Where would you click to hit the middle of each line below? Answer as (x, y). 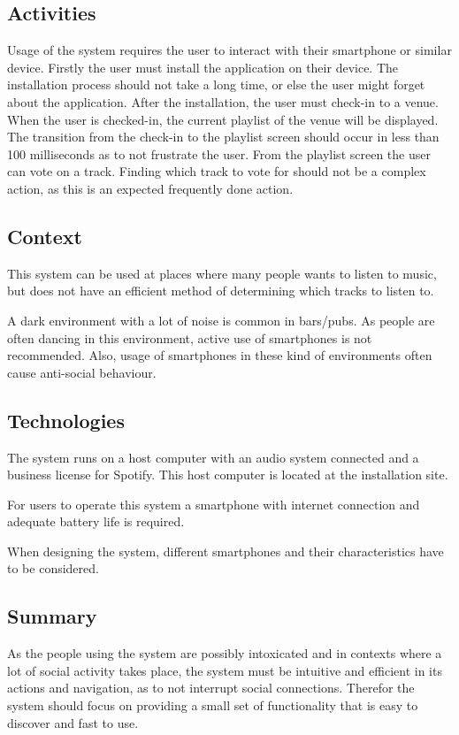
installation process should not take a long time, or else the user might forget (216, 84)
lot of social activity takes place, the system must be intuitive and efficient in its (225, 670)
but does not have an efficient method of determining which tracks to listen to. (221, 291)
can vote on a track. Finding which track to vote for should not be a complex (217, 171)
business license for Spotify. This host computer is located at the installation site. (228, 475)
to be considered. (53, 568)
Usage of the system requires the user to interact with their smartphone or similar (229, 50)
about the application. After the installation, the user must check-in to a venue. (223, 101)
